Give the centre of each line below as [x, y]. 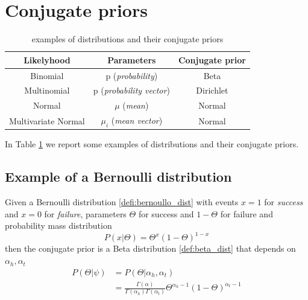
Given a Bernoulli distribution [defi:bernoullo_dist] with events [122, 202]
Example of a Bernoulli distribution [118, 177]
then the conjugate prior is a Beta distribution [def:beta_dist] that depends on [150, 248]
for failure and [247, 213]
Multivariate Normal [47, 120]
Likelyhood [47, 59]
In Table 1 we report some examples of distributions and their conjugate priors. [152, 144]
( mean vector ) [137, 120]
